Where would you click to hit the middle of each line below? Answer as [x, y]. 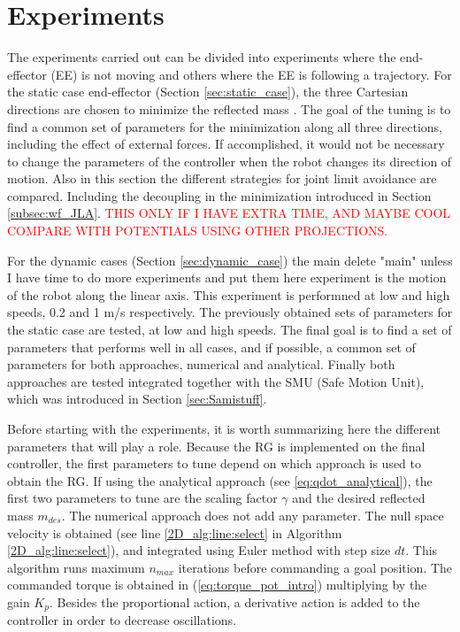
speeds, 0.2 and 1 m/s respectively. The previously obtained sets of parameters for [230, 312]
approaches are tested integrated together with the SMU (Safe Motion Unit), [216, 381]
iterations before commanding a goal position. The [315, 567]
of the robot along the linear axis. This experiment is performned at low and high [229, 294]
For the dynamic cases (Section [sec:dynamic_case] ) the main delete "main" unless [230, 260]
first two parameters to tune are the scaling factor [142, 498]
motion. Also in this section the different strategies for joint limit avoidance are [222, 178]
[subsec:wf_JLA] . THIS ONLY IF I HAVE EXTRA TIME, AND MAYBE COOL [229, 213]
